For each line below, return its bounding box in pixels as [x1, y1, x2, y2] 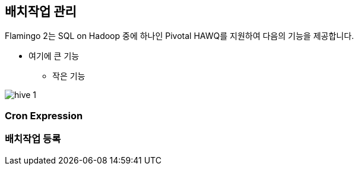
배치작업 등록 [5, 133, 61, 145]
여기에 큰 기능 [28, 51, 80, 61]
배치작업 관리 [5, 4, 77, 19]
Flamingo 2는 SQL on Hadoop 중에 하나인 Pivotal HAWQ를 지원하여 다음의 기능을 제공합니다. [5, 31, 354, 41]
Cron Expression [5, 109, 83, 122]
